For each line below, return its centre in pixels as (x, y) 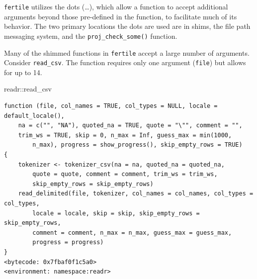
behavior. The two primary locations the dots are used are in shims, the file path (127, 26)
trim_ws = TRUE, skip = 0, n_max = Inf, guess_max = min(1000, (125, 135)
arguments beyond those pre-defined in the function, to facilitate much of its (121, 16)
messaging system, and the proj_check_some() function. (91, 36)
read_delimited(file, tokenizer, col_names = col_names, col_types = (136, 194)
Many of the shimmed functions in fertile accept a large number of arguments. (127, 52)
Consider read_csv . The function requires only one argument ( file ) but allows (125, 62)
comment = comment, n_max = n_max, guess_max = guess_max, (132, 232)
